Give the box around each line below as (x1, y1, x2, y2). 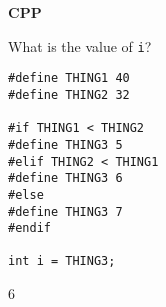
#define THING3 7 (8, 204, 123, 219)
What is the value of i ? (8, 35, 152, 56)
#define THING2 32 (8, 87, 130, 102)
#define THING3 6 (8, 171, 123, 186)
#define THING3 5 (8, 137, 123, 152)
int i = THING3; (8, 254, 116, 269)
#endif (8, 221, 51, 236)
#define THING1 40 (8, 71, 130, 86)
